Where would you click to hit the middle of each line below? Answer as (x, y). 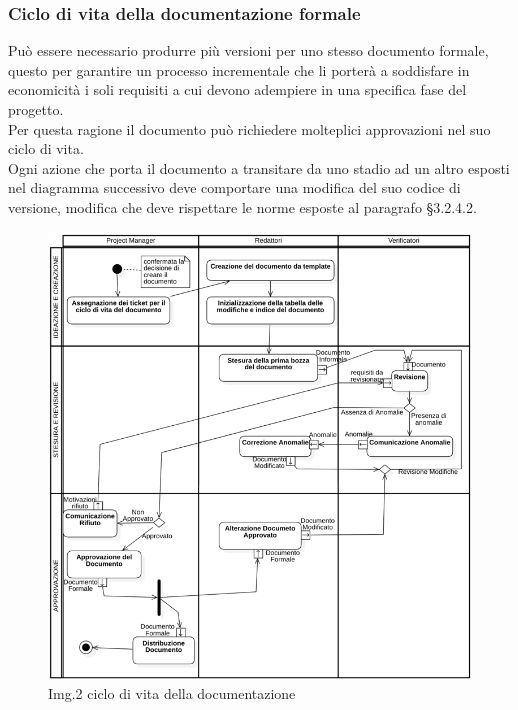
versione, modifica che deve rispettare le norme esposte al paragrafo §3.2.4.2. (242, 206)
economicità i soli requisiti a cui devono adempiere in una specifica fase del (237, 89)
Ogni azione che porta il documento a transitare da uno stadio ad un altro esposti (259, 167)
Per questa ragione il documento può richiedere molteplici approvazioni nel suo (249, 128)
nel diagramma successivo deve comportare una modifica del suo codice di (234, 187)
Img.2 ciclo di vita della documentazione (172, 693)
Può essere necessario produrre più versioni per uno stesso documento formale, (248, 50)
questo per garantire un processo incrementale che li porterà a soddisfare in (239, 69)
